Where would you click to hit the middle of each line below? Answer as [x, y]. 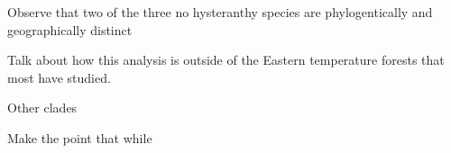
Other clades [42, 108]
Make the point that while [80, 137]
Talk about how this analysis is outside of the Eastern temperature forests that [226, 60]
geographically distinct [70, 29]
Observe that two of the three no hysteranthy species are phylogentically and [220, 12]
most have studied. [59, 77]
